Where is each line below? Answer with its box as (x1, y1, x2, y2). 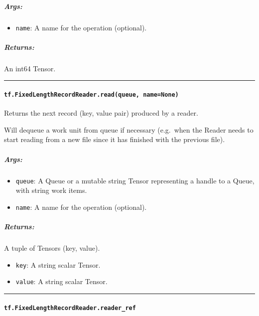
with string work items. (15, 185, 87, 195)
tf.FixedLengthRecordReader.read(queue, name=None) (4, 91, 179, 98)
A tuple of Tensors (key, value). (4, 243, 100, 253)
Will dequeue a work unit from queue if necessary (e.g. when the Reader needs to (4, 124, 254, 135)
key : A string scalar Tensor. (15, 259, 101, 270)
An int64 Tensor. (4, 63, 56, 73)
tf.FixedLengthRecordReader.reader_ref (4, 304, 136, 312)
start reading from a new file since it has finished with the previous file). (4, 134, 225, 145)
